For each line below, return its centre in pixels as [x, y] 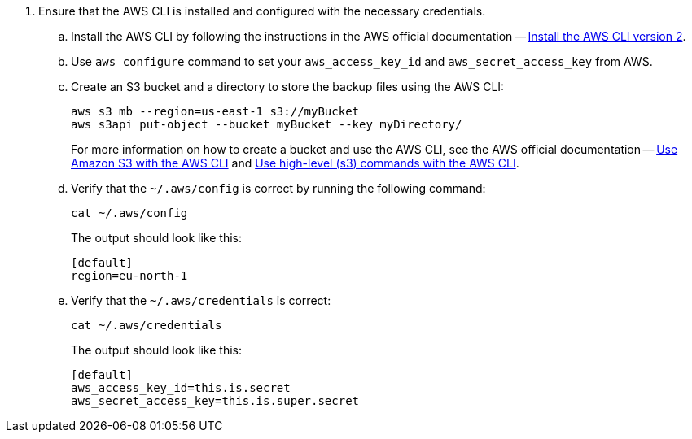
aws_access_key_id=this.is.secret [181, 388]
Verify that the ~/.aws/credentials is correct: [201, 300]
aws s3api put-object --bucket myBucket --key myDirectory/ [267, 124]
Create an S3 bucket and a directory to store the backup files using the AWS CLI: [288, 87]
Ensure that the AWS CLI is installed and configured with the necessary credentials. [262, 11]
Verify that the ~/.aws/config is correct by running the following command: [278, 188]
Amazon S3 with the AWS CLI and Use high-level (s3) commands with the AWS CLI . [295, 163]
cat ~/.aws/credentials [147, 325]
